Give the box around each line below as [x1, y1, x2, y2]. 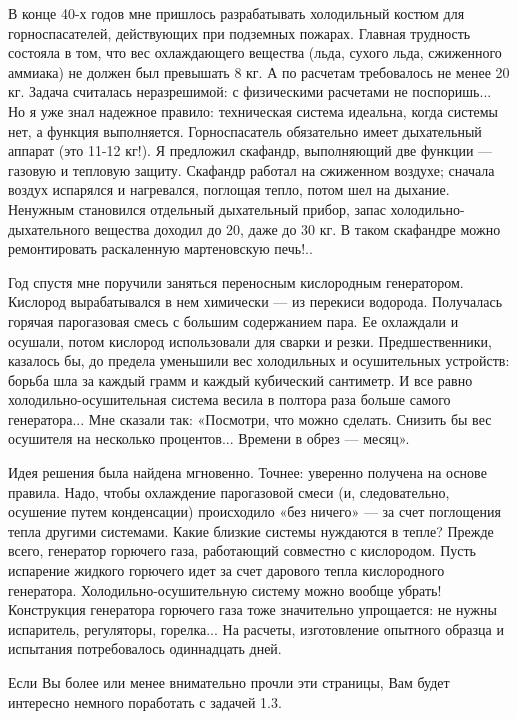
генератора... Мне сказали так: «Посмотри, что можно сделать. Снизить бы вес [8, 408, 492, 429]
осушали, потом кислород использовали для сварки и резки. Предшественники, [8, 330, 492, 351]
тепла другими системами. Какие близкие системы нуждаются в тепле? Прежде [8, 520, 494, 541]
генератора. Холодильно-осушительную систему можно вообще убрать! [8, 579, 442, 600]
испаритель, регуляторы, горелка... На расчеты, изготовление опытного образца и [8, 618, 504, 639]
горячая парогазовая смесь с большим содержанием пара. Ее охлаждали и [8, 310, 459, 331]
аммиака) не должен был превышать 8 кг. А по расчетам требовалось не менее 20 [8, 61, 510, 82]
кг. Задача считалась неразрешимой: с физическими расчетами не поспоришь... [8, 81, 492, 102]
